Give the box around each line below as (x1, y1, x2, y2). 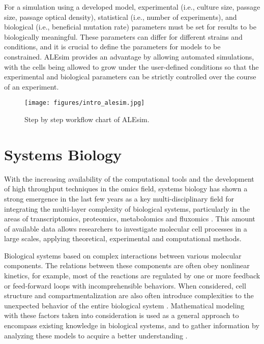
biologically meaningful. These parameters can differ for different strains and (4, 31, 243, 42)
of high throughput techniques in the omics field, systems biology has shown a (4, 183, 248, 194)
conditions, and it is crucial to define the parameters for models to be (4, 41, 221, 52)
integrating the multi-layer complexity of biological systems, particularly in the (4, 203, 250, 214)
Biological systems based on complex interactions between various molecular (4, 250, 242, 261)
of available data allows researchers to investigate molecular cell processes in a (4, 223, 247, 234)
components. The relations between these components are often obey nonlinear (4, 260, 250, 271)
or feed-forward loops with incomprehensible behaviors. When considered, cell (4, 280, 246, 291)
